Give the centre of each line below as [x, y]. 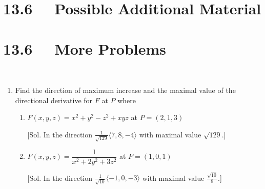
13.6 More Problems [85, 48]
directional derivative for [54, 100]
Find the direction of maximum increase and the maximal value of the [125, 90]
